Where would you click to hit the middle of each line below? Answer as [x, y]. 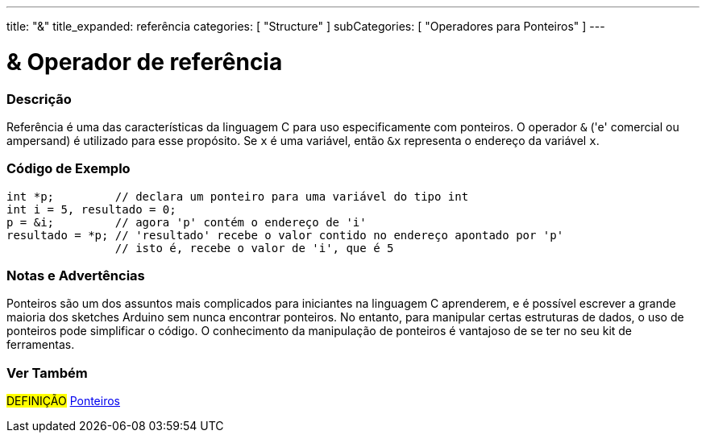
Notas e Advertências [76, 275]
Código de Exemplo [69, 169]
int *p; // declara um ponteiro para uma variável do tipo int [238, 196]
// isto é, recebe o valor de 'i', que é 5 [254, 248]
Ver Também [47, 373]
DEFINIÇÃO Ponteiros [63, 401]
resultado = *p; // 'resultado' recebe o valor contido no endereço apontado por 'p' [285, 235]
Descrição [39, 99]
